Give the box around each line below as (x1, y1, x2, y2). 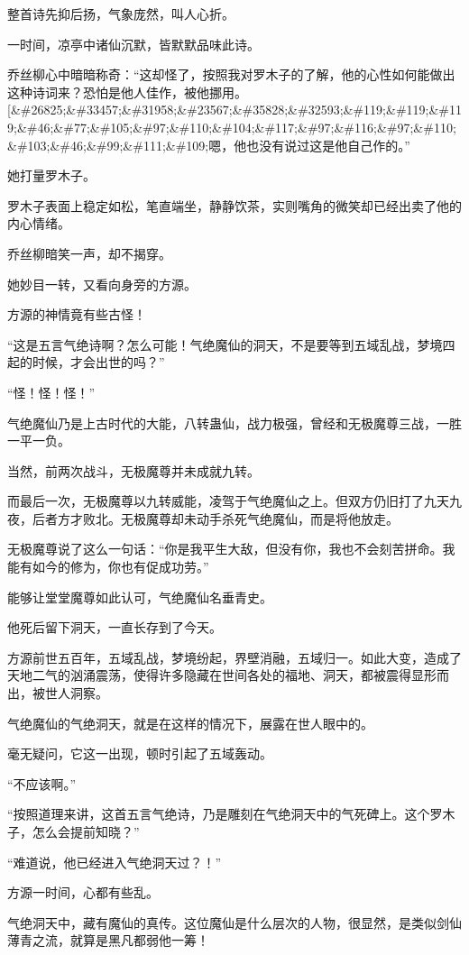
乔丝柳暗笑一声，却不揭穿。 (7, 243, 171, 262)
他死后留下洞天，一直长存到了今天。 (7, 618, 222, 637)
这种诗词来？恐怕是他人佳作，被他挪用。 (7, 82, 247, 101)
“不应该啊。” (7, 774, 77, 793)
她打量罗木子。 (7, 166, 96, 185)
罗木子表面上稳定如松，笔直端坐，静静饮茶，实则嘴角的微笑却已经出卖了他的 (7, 196, 462, 215)
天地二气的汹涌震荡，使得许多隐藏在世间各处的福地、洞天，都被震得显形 (7, 666, 437, 684)
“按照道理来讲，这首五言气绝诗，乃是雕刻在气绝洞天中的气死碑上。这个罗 (7, 804, 443, 823)
